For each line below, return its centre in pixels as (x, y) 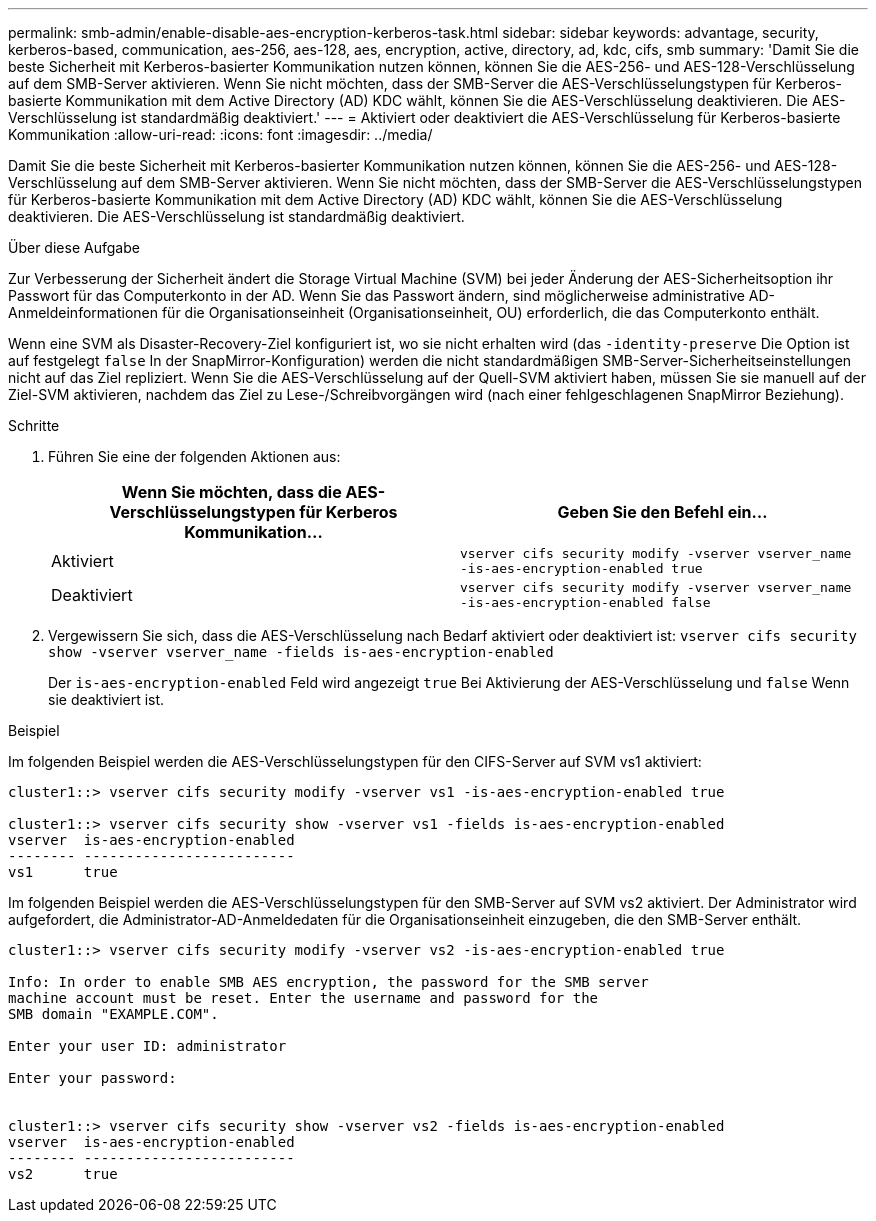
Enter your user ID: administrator (147, 1046)
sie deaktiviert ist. (106, 699)
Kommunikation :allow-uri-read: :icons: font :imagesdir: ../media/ (220, 134)
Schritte (34, 425)
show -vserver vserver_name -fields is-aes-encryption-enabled (301, 652)
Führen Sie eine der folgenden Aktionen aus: (194, 456)
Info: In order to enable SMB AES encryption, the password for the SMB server (328, 982)
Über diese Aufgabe (74, 247)
